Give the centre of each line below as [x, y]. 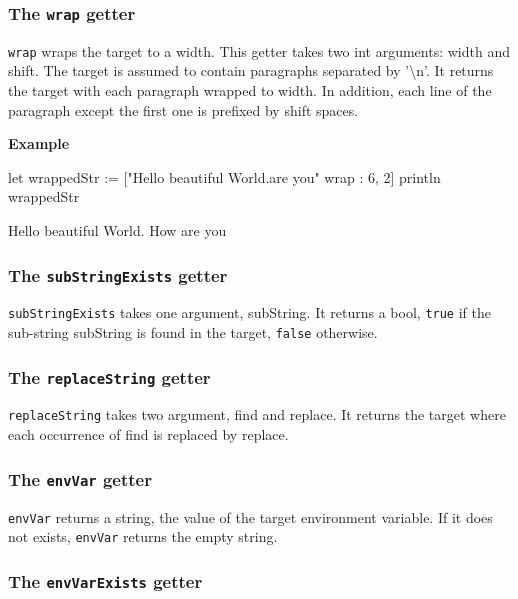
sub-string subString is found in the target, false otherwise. [193, 332]
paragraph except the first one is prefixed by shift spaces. [183, 109]
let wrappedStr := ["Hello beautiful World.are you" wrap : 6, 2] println [224, 176]
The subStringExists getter [118, 274]
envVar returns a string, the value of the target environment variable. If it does [250, 516]
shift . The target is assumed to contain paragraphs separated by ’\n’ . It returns [251, 70]
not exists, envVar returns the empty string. [143, 536]
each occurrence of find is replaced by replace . [148, 434]
